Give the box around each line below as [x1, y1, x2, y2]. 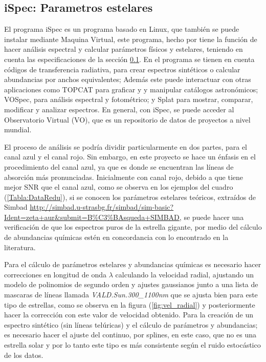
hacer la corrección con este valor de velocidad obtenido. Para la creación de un [4, 309, 253, 320]
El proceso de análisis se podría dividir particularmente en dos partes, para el [4, 141, 248, 152]
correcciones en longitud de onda [4, 269, 107, 279]
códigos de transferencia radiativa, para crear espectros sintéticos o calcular [4, 64, 240, 74]
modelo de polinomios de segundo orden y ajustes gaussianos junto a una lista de [4, 279, 258, 290]
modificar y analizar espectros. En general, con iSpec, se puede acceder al [4, 104, 234, 114]
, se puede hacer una [179, 211, 244, 222]
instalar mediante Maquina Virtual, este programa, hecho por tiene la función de [4, 33, 257, 44]
